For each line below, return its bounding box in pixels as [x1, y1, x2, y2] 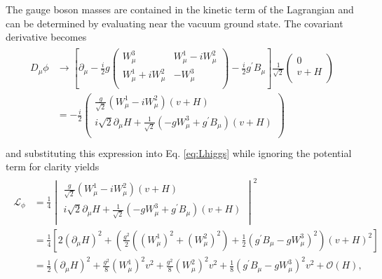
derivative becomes [6, 29, 87, 44]
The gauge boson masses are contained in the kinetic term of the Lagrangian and [6, 2, 354, 16]
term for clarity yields [6, 159, 100, 174]
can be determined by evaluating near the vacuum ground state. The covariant [6, 15, 343, 30]
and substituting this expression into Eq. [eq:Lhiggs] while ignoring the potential [6, 145, 352, 160]
